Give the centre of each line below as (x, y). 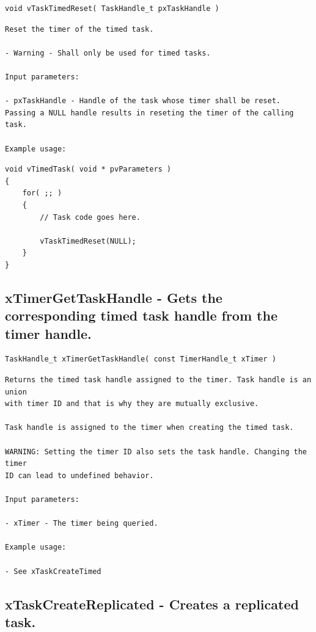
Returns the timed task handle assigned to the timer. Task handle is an (158, 380)
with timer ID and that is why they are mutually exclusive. (132, 404)
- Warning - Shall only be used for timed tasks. (108, 53)
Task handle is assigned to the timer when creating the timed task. (149, 428)
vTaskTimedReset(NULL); (88, 241)
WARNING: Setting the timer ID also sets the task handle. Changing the (156, 452)
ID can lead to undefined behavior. (79, 475)
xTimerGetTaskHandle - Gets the (114, 297)
